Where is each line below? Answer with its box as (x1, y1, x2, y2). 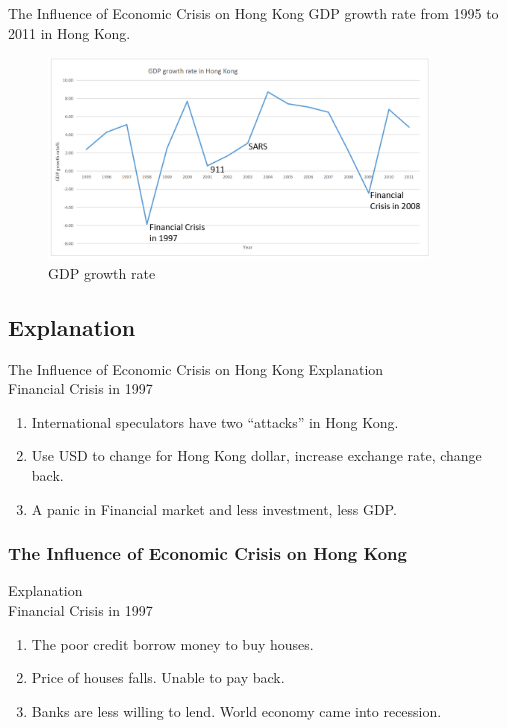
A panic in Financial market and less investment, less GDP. (31, 498, 397, 519)
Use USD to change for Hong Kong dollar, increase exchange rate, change (31, 445, 482, 466)
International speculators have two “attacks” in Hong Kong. (31, 411, 399, 432)
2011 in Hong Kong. (8, 22, 131, 43)
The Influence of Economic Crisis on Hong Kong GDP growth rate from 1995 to (8, 3, 499, 23)
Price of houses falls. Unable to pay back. (31, 667, 285, 688)
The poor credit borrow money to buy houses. (31, 633, 314, 654)
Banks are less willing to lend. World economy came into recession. (31, 700, 442, 721)
